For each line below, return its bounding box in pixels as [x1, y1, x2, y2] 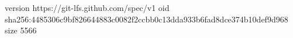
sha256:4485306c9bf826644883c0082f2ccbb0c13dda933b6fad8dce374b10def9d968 [5, 13, 288, 25]
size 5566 [5, 24, 37, 36]
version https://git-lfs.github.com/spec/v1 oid [5, 2, 170, 13]
